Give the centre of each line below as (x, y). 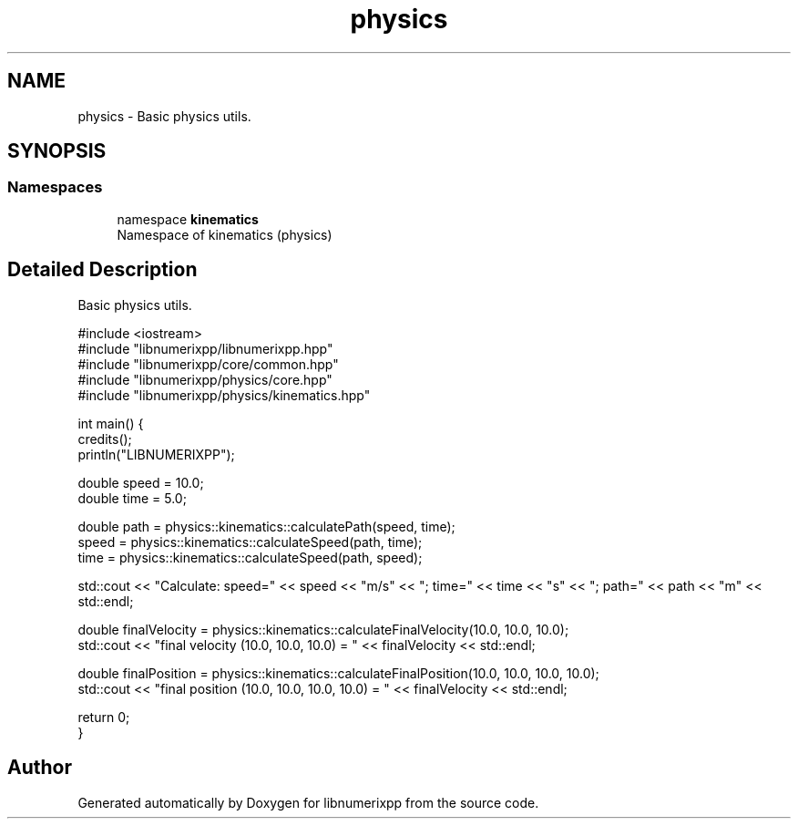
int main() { (111, 423)
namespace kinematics (188, 219)
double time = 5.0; (132, 498)
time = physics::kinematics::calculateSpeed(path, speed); (250, 557)
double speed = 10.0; (141, 482)
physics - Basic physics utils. (164, 116)
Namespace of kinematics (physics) (225, 234)
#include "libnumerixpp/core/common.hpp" (208, 364)
